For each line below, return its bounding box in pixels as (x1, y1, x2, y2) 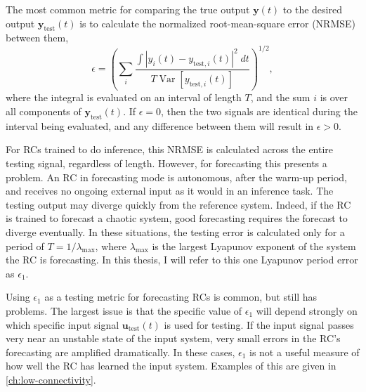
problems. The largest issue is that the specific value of (6, 303, 242, 318)
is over (320, 90, 348, 105)
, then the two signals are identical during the (161, 104, 358, 119)
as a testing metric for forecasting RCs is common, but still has (44, 289, 318, 304)
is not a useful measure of (249, 344, 360, 359)
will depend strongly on (256, 303, 358, 318)
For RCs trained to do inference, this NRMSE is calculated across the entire (6, 142, 334, 157)
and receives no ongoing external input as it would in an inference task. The (6, 183, 334, 198)
